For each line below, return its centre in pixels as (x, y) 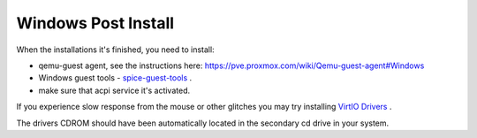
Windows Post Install (95, 23)
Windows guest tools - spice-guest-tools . (115, 78)
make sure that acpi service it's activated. (114, 90)
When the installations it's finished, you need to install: (116, 50)
